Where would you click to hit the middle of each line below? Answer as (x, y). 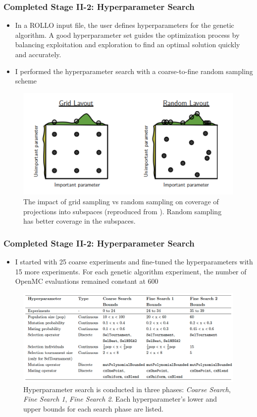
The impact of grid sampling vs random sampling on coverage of (121, 201)
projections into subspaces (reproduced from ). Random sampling (123, 211)
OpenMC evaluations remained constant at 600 (87, 281)
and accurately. (38, 54)
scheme (26, 81)
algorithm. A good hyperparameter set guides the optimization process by (127, 35)
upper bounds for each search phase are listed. (94, 408)
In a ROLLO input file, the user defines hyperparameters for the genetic (125, 25)
